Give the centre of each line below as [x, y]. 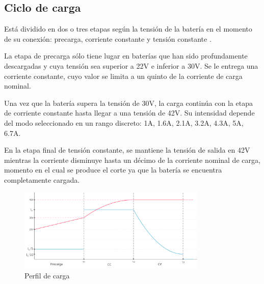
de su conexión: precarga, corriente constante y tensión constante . [108, 38]
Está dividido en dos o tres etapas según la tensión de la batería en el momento [128, 29]
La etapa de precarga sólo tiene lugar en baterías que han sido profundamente [126, 56]
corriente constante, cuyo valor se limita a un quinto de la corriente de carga [123, 76]
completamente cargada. [42, 179]
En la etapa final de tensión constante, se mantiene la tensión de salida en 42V [127, 150]
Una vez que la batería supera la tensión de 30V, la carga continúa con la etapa [128, 103]
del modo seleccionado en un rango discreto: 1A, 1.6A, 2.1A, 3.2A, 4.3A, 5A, [124, 122]
